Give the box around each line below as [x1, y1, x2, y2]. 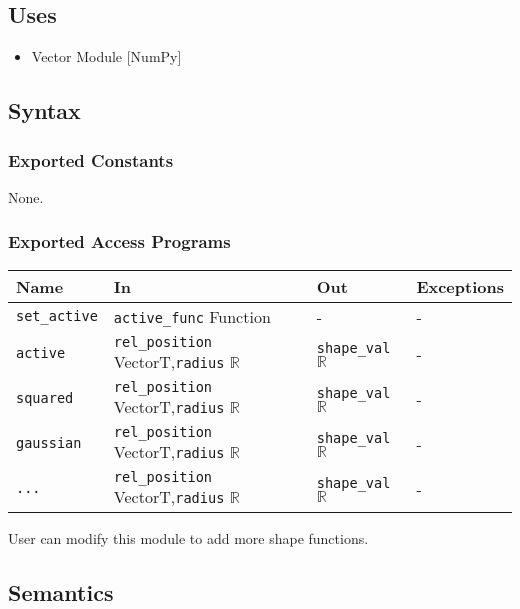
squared [16, 390, 74, 407]
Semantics [8, 576, 114, 607]
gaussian [16, 435, 82, 452]
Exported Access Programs [8, 229, 231, 254]
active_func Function [113, 304, 271, 328]
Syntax [8, 95, 81, 126]
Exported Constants [8, 147, 174, 172]
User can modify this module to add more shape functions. [8, 527, 369, 548]
